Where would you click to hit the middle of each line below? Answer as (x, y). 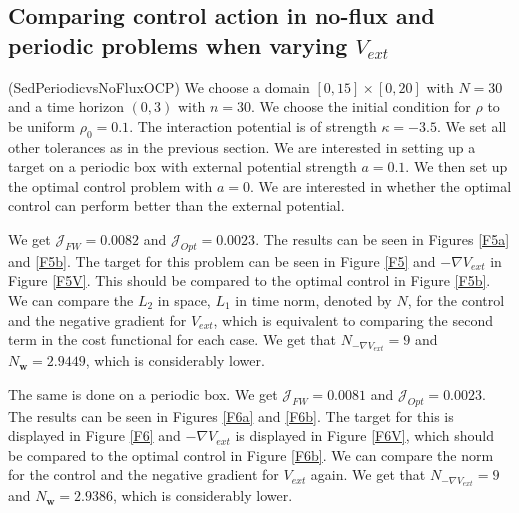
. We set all (471, 125)
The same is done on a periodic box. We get (143, 393)
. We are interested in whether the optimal (380, 185)
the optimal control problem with (110, 185)
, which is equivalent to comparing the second (353, 319)
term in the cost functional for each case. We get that (172, 339)
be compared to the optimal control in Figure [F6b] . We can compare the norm (251, 454)
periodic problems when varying (178, 44)
